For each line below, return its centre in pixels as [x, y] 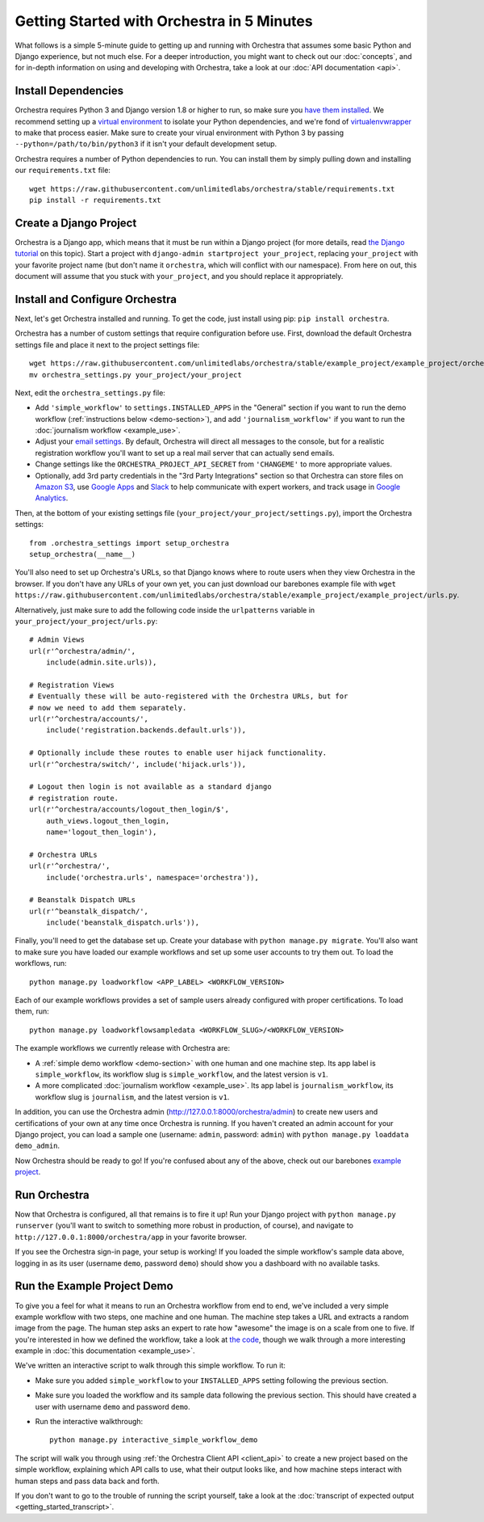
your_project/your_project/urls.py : [86, 621]
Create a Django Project [76, 223]
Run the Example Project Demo [94, 1286]
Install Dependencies [69, 91]
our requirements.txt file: [63, 171]
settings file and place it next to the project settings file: [107, 344]
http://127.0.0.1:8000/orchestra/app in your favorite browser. [131, 1237]
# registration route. [74, 798]
